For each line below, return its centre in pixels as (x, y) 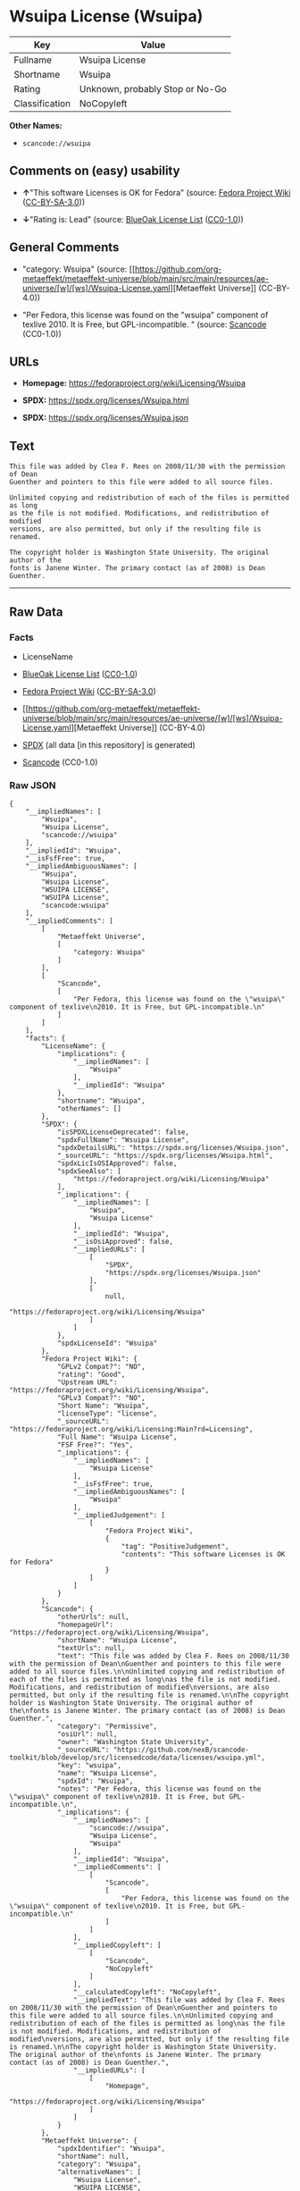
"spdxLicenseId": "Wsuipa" (107, 1343)
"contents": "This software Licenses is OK (203, 1555)
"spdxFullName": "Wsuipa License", (123, 1140)
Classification (42, 103)
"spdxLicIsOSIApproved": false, (117, 1163)
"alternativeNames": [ (99, 2172)
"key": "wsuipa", (89, 1766)
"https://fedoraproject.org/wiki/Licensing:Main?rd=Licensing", (131, 1430)
